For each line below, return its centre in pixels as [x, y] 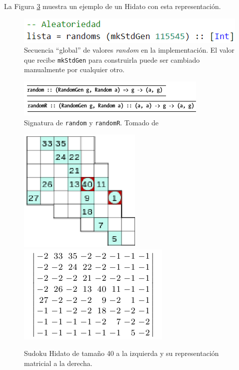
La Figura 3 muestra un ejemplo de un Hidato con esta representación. [112, 6]
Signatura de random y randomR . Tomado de [91, 122]
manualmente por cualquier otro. [74, 69]
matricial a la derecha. [58, 363]
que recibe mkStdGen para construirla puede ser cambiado [112, 59]
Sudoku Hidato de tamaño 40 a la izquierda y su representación [121, 353]
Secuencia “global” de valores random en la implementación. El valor [129, 50]
